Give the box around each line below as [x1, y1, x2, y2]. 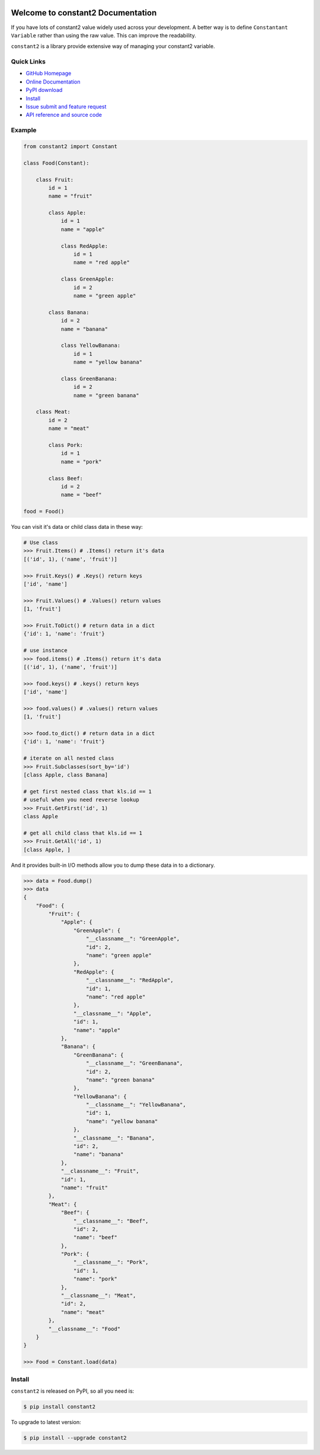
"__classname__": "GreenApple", [86, 936, 180, 942]
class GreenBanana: [60, 375, 118, 382]
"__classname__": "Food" [48, 1325, 121, 1332]
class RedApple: [60, 242, 108, 249]
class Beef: [48, 475, 83, 481]
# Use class [23, 540, 59, 546]
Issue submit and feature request [25, 103, 107, 110]
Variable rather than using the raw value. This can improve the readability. [11, 31, 197, 39]
